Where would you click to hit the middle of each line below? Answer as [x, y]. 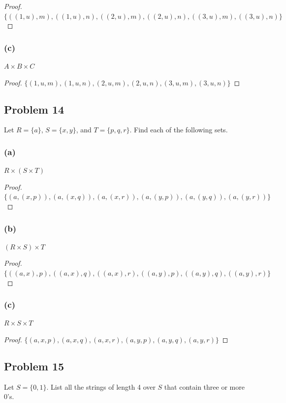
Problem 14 [34, 109]
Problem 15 [34, 366]
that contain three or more [204, 386]
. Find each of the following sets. [179, 130]
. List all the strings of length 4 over [101, 386]
